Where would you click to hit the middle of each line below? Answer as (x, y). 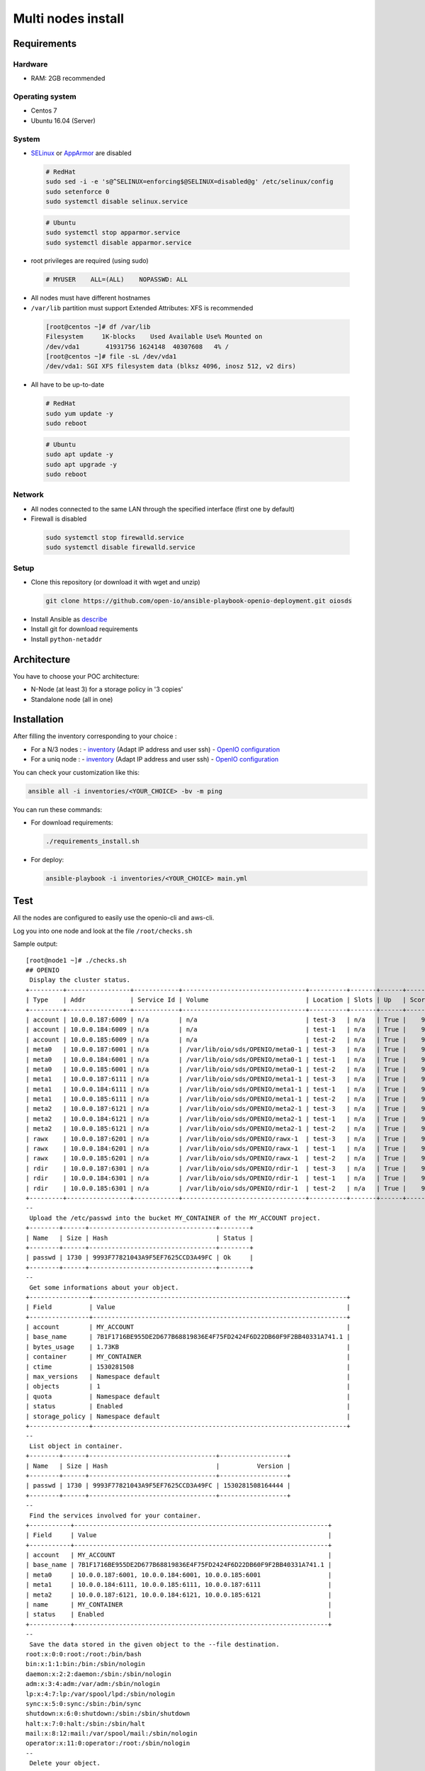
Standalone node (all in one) (72, 699)
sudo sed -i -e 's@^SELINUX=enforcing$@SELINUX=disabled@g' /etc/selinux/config (189, 182)
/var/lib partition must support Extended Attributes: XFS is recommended (142, 307)
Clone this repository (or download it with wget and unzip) (116, 582)
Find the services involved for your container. (115, 1515)
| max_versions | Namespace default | (188, 1377)
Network (28, 494)
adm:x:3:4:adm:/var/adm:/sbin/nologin (93, 1684)
